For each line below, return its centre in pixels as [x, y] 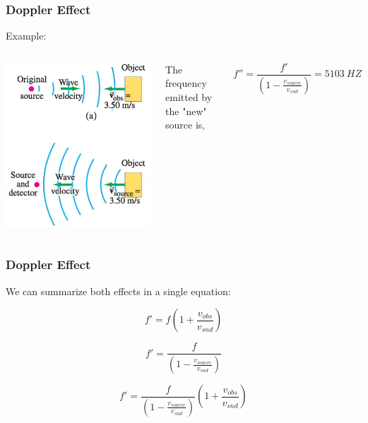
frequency [186, 83]
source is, [185, 125]
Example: [26, 36]
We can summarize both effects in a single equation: [118, 291]
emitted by [189, 97]
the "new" [186, 111]
